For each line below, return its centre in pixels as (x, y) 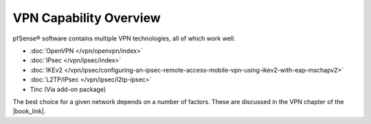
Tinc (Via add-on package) (68, 89)
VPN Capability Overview (87, 18)
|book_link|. (29, 111)
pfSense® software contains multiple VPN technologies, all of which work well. (124, 38)
